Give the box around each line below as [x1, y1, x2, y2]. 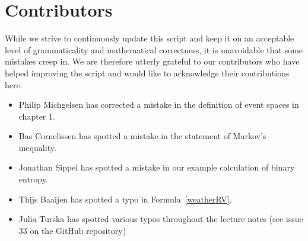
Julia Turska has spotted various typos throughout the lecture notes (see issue [18, 213, 303, 225]
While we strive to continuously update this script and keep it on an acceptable [5, 32, 294, 44]
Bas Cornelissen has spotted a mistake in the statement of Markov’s [18, 130, 266, 142]
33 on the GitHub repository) [18, 224, 126, 236]
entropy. [18, 173, 48, 185]
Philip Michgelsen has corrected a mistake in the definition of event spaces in [18, 98, 299, 111]
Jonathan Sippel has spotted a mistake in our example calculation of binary [18, 161, 295, 173]
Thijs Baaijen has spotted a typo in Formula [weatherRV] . [18, 192, 232, 205]
